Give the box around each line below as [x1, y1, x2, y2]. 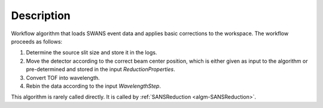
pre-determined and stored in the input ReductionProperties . [26, 66, 176, 73]
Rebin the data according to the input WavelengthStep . [26, 82, 161, 90]
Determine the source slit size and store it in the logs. [26, 49, 157, 56]
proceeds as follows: [11, 38, 63, 45]
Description [11, 9, 71, 22]
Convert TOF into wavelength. [26, 74, 100, 81]
